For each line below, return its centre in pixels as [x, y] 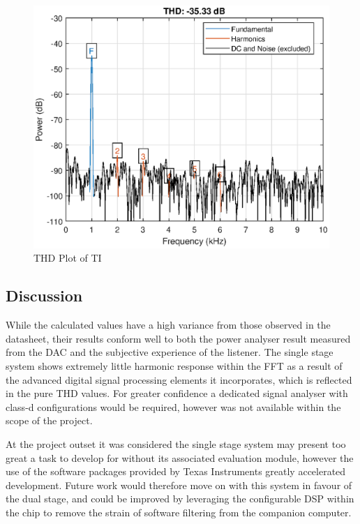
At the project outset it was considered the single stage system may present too [176, 443]
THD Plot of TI [68, 258]
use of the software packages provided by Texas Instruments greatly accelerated [176, 471]
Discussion [44, 295]
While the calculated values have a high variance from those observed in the [168, 325]
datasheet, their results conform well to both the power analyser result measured [178, 338]
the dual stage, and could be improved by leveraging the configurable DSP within [180, 499]
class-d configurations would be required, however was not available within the [173, 406]
